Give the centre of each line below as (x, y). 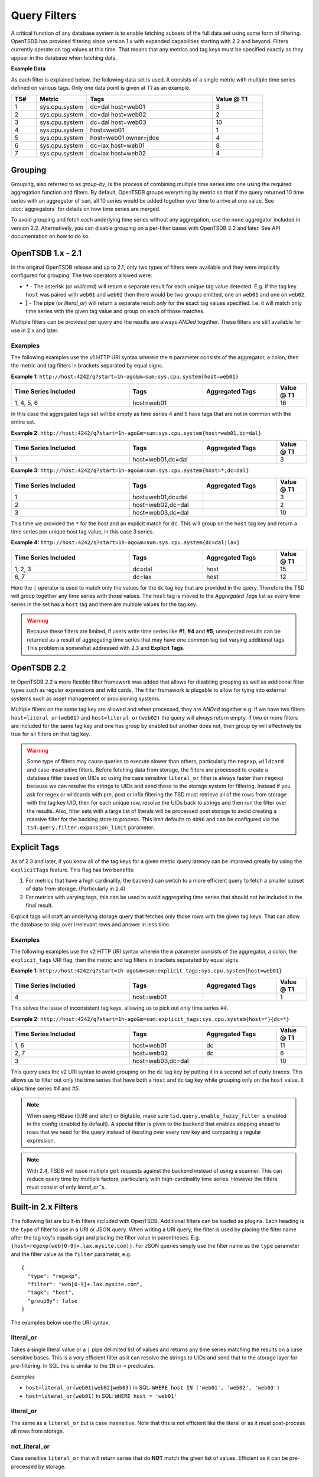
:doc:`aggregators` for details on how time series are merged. (86, 209)
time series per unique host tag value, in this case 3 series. (83, 532)
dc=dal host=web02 (118, 115)
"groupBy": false (53, 1301)
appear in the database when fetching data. (64, 58)
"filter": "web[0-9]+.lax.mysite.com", (85, 1284)
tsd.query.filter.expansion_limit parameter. (91, 828)
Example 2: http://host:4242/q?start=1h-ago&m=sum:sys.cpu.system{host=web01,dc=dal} (136, 433)
